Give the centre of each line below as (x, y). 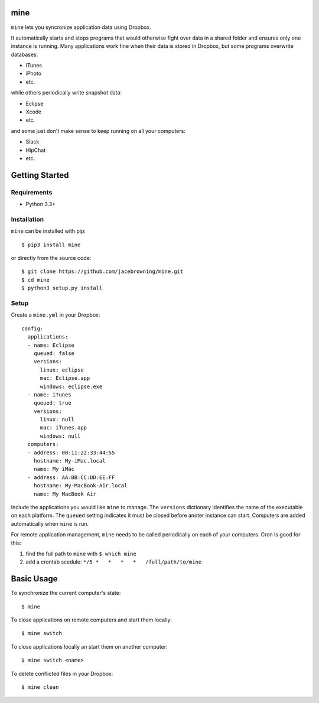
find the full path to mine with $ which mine (81, 554)
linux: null (57, 420)
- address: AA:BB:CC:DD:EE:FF (71, 477)
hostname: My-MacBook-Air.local (80, 486)
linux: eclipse (62, 370)
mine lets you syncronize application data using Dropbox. (81, 27)
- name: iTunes (49, 395)
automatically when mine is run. (50, 523)
